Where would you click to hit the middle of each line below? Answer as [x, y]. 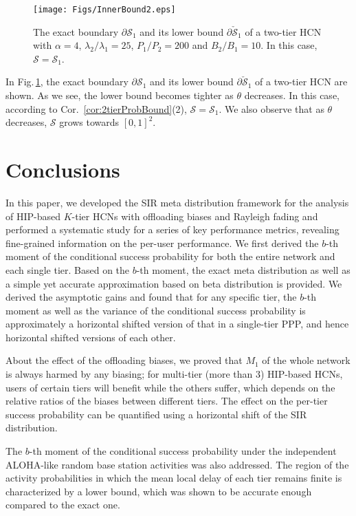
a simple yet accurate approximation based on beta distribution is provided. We [174, 283]
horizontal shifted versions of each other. [91, 337]
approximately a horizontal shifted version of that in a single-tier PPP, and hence [177, 324]
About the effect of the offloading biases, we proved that [124, 360]
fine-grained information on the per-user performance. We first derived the [162, 243]
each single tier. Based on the [68, 269]
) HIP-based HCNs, [302, 374]
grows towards [89, 122]
